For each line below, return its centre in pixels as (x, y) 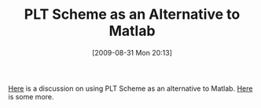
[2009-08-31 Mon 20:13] (132, 52)
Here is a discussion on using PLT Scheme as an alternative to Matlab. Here (130, 88)
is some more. (31, 96)
